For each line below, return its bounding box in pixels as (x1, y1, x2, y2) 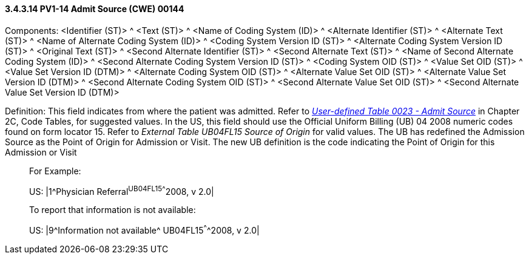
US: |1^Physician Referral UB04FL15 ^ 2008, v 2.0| (29, 184, 214, 197)
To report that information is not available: (29, 205, 196, 215)
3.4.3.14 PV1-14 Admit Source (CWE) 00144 (5, 4, 184, 14)
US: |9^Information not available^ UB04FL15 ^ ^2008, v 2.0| (29, 223, 260, 235)
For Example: (29, 165, 81, 176)
